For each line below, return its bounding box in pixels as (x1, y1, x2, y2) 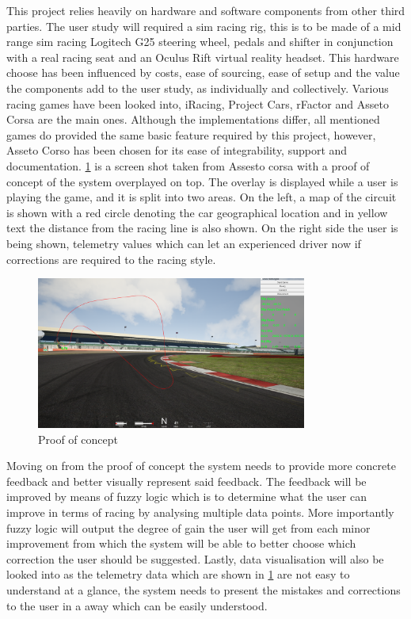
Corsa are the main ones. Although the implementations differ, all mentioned (6, 111, 380, 128)
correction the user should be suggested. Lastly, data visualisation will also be (6, 550, 384, 567)
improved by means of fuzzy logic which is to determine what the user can (6, 488, 367, 505)
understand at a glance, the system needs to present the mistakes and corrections (6, 582, 401, 598)
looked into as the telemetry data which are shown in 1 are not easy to (6, 566, 350, 583)
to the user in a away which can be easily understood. (6, 597, 268, 613)
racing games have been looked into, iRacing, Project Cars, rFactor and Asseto (6, 95, 389, 112)
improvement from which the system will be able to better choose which (6, 535, 356, 552)
